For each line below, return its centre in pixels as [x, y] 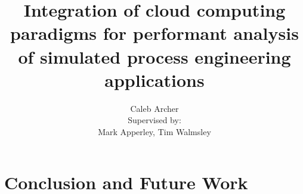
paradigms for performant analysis [154, 33]
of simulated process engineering [154, 56]
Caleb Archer [154, 108]
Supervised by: [154, 120]
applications [154, 79]
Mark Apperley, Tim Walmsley [154, 131]
